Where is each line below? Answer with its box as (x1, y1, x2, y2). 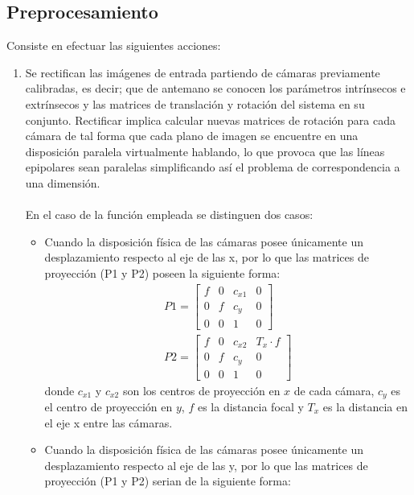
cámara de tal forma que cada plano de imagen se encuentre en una (25, 127, 359, 144)
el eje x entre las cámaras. (44, 414, 173, 431)
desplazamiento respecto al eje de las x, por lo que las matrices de (44, 249, 369, 266)
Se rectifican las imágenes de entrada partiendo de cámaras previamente (25, 64, 380, 80)
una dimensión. (25, 174, 100, 191)
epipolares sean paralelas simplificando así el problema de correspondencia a (25, 159, 400, 175)
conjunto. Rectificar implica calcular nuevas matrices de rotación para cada (25, 111, 396, 128)
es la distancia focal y (197, 398, 304, 415)
